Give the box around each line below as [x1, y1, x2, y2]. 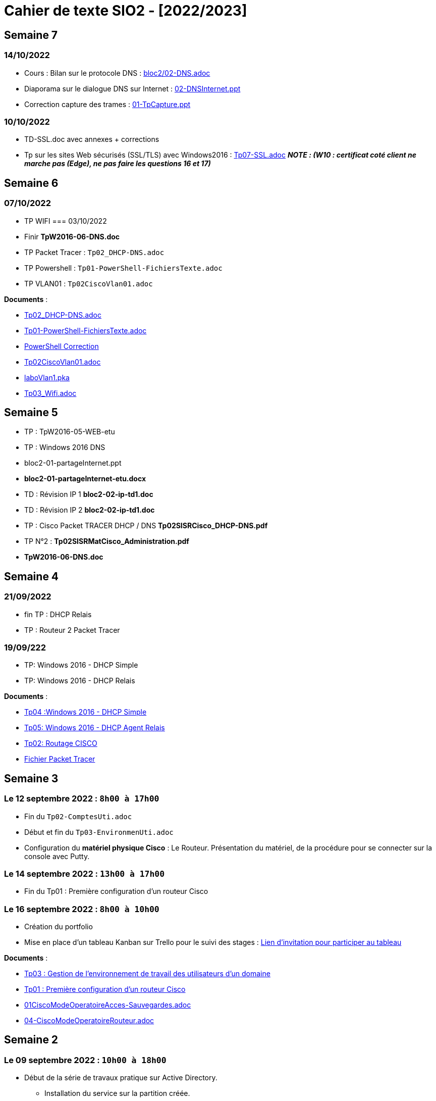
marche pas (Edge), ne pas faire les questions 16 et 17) [24, 159, 211, 168]
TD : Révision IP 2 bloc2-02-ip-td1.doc [24, 506, 155, 515]
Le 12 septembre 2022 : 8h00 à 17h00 [4, 793, 159, 804]
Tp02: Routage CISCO [24, 739, 97, 748]
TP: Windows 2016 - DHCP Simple [24, 661, 138, 670]
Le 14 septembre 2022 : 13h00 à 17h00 [4, 868, 165, 879]
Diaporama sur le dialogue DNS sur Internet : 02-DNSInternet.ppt [24, 84, 241, 93]
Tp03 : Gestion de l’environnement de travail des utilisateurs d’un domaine [24, 969, 270, 978]
